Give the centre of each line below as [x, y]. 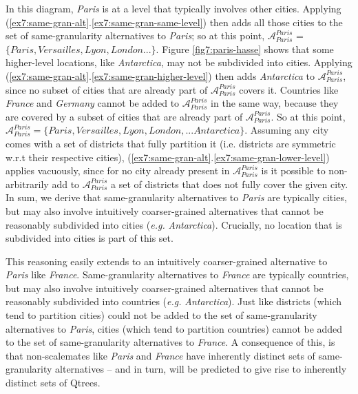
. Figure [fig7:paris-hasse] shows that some [245, 49]
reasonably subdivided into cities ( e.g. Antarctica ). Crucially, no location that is [174, 224]
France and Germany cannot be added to [93, 103]
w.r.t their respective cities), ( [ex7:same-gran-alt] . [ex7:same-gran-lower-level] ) [168, 157]
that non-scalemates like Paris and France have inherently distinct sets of [160, 355]
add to [66, 184]
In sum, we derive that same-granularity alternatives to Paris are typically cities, [176, 197]
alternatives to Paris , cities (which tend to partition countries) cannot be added [174, 328]
